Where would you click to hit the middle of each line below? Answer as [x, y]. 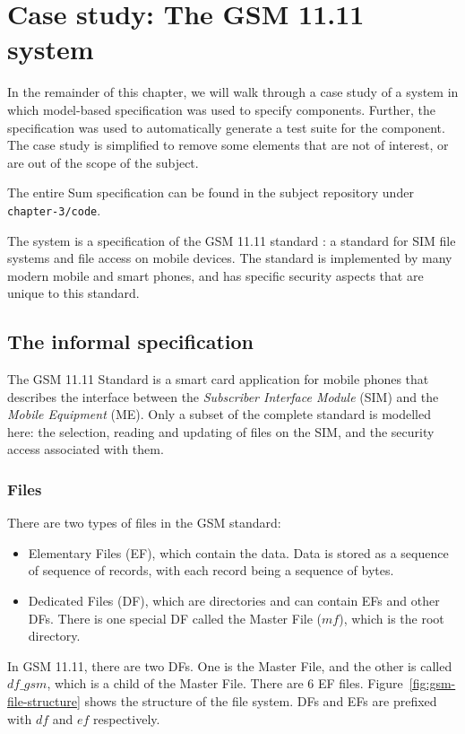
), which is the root [392, 618]
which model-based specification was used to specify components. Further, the [221, 109]
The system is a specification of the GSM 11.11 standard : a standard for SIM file [232, 240]
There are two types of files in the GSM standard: [144, 523]
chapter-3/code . [54, 210]
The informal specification [131, 341]
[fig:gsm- [432, 683]
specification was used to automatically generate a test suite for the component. [226, 127]
